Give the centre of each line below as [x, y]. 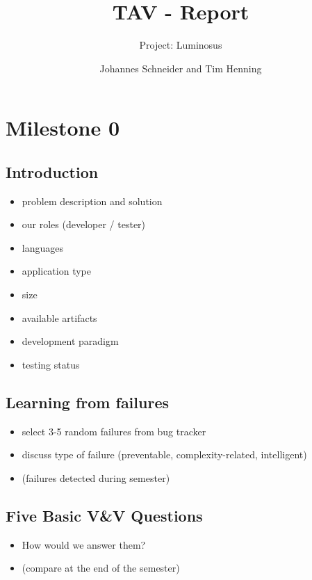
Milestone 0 [63, 128]
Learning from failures [87, 402]
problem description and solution [92, 201]
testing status [51, 364]
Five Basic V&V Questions [104, 515]
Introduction [52, 171]
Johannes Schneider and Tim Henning [181, 68]
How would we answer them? [84, 544]
